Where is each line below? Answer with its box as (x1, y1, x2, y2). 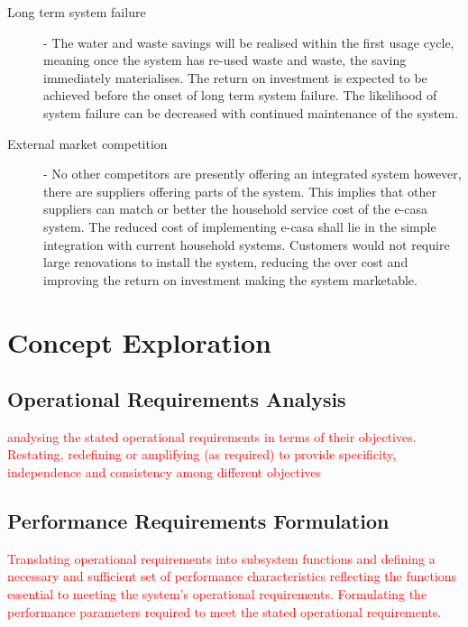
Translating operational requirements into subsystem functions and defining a (7, 549, 436, 567)
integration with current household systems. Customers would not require (43, 235, 450, 254)
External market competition (7, 134, 168, 152)
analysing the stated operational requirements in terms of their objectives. (7, 427, 417, 446)
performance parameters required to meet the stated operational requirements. (7, 602, 442, 621)
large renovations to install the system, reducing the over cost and (43, 253, 408, 272)
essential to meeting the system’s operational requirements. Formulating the (7, 585, 427, 604)
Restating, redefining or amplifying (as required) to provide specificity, (7, 445, 397, 464)
